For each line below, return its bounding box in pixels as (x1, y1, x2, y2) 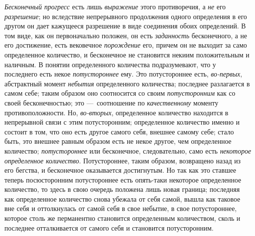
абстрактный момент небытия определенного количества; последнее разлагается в (4, 78, 250, 88)
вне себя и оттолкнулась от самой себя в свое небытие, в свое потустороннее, (4, 203, 237, 213)
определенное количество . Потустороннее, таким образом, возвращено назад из (4, 155, 241, 165)
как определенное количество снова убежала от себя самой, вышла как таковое (4, 193, 240, 204)
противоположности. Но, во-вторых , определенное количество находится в (4, 107, 229, 117)
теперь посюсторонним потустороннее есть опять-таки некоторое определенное (4, 174, 241, 184)
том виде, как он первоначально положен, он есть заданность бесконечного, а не (4, 30, 247, 40)
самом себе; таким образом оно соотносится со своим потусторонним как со (4, 88, 235, 98)
